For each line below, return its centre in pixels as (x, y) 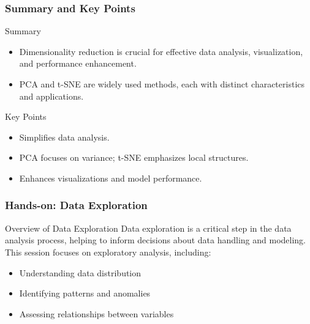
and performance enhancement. (78, 63)
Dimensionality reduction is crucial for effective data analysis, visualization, (161, 51)
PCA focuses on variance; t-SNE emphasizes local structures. (134, 157)
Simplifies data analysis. (64, 137)
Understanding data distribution (80, 272)
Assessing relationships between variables (96, 313)
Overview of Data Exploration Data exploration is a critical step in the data (148, 228)
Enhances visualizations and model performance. (111, 178)
